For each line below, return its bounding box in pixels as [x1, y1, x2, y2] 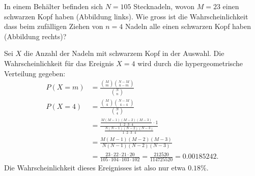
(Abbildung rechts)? [4, 31, 67, 41]
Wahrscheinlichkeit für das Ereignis [4, 57, 114, 68]
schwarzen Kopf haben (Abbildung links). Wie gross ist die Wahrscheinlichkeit [4, 11, 248, 21]
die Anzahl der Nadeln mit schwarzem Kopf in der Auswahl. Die [23, 48, 224, 58]
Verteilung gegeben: [4, 68, 66, 78]
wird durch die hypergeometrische [137, 57, 243, 68]
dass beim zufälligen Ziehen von [4, 21, 103, 32]
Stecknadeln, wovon [133, 1, 194, 11]
